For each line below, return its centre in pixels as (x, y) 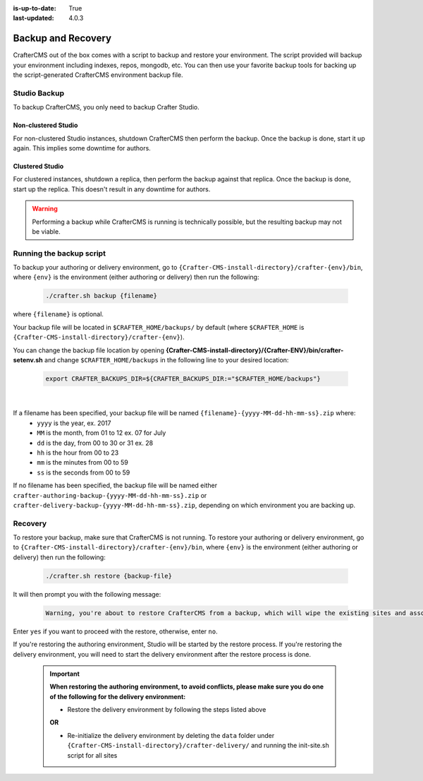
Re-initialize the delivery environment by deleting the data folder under (171, 735)
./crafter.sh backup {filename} (102, 296)
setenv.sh (28, 360)
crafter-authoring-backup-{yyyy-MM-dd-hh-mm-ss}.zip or (110, 495)
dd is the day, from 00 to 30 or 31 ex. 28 (95, 443)
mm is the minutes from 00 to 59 (82, 463)
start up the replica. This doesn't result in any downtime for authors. (112, 189)
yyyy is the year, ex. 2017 (74, 423)
